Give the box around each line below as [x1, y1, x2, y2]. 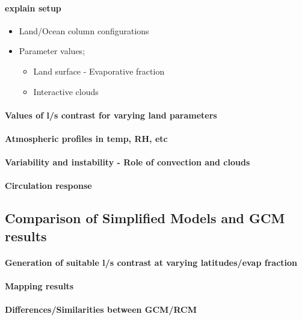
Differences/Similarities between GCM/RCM [5, 303, 197, 316]
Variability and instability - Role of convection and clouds [5, 156, 250, 168]
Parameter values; [19, 45, 85, 57]
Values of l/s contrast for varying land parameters [5, 108, 217, 121]
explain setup [5, 1, 61, 14]
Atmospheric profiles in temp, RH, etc [5, 132, 168, 144]
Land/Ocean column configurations [19, 24, 149, 37]
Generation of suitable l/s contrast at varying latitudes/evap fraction [5, 256, 298, 268]
